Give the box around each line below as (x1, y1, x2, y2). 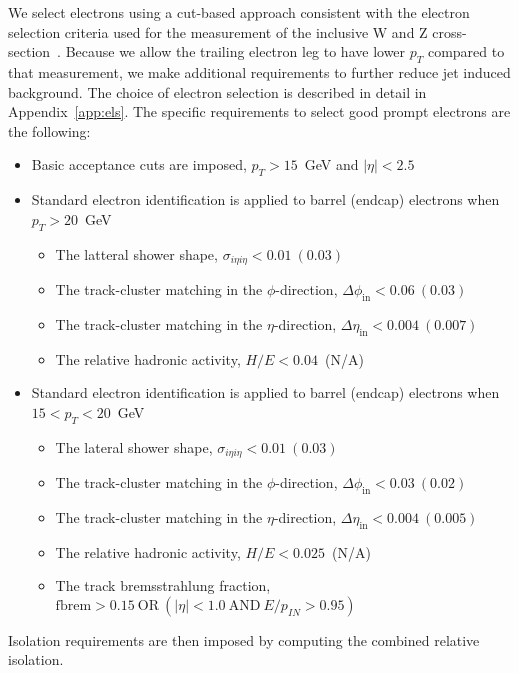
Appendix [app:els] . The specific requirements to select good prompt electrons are (8, 101, 511, 122)
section (8, 41, 51, 62)
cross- (432, 21, 467, 42)
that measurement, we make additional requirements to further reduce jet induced (8, 61, 511, 82)
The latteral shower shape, (55, 243, 218, 264)
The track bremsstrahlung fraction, (55, 575, 271, 596)
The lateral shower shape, (55, 436, 213, 457)
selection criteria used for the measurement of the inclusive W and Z (8, 21, 428, 42)
